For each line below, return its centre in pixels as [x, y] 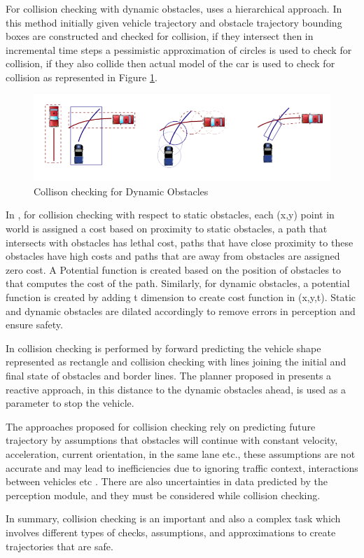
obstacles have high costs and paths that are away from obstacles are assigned [173, 256]
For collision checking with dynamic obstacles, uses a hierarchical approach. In [174, 8]
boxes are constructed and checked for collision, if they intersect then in [160, 36]
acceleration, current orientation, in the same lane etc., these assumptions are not [181, 453]
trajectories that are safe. [59, 546]
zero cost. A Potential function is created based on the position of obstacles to [174, 269]
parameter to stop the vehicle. [70, 403]
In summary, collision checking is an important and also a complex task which [173, 518]
